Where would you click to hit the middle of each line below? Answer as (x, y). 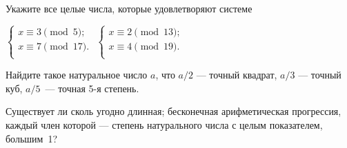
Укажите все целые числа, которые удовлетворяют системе (129, 8)
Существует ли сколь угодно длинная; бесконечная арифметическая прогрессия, (173, 111)
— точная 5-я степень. (92, 88)
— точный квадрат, (237, 75)
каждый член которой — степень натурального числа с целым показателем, (164, 124)
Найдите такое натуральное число (77, 75)
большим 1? (32, 138)
